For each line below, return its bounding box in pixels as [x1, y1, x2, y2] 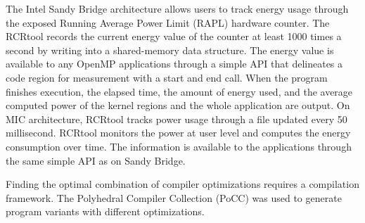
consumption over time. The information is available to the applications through [6, 139, 352, 153]
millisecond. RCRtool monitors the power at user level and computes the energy [6, 125, 351, 140]
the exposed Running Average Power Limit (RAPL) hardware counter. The [6, 15, 330, 30]
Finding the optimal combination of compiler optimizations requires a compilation [6, 177, 359, 191]
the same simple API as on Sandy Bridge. [6, 153, 186, 167]
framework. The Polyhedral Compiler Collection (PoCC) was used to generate [6, 190, 342, 205]
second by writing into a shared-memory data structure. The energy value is [6, 42, 334, 57]
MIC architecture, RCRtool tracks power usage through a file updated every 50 [6, 111, 347, 126]
